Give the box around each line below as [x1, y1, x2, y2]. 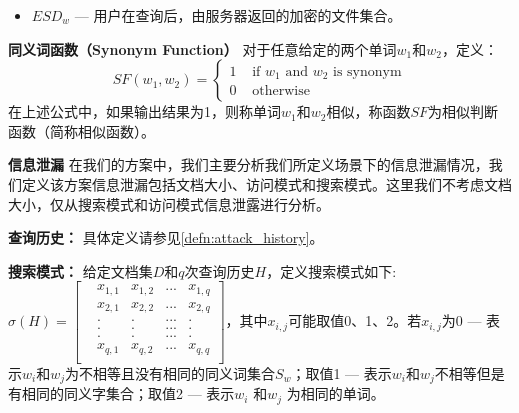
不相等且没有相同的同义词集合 [79, 362, 276, 383]
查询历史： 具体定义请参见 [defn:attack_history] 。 [8, 227, 324, 248]
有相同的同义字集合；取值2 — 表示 [8, 383, 235, 404]
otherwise [252, 84, 310, 99]
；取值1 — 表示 [291, 362, 392, 383]
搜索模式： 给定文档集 [8, 260, 153, 281]
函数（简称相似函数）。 [8, 120, 155, 141]
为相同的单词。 [286, 383, 385, 404]
